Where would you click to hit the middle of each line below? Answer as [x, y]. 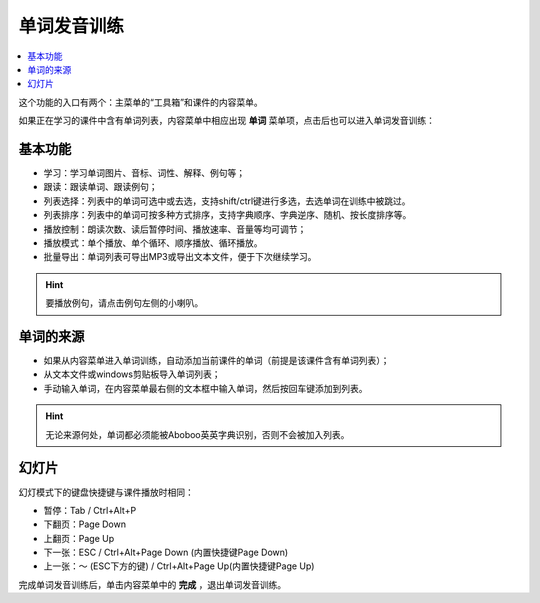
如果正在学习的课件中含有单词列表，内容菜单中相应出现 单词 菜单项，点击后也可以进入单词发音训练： [226, 121]
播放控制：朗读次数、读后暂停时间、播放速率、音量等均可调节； [175, 229]
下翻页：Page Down [85, 524]
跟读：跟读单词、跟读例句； [100, 187]
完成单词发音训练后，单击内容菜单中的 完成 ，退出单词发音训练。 [152, 584]
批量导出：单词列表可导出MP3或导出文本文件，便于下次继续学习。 [180, 257]
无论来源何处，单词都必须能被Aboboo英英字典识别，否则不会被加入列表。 [197, 434]
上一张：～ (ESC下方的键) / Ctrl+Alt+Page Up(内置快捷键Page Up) [179, 566]
